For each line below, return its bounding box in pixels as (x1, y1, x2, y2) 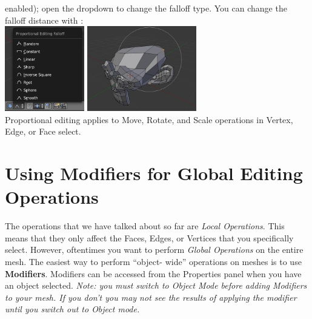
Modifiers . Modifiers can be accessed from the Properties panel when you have (5, 267, 302, 280)
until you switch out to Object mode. (5, 303, 140, 315)
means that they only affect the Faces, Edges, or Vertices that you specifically (5, 231, 294, 244)
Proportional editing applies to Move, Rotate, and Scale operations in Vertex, (5, 113, 293, 126)
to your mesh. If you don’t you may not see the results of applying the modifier (5, 290, 297, 303)
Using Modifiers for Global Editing (5, 161, 303, 186)
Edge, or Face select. (5, 125, 81, 138)
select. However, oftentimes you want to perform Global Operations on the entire (5, 243, 304, 256)
